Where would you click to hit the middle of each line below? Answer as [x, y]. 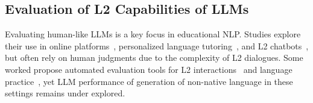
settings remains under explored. [65, 93]
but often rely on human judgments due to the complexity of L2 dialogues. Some [154, 58]
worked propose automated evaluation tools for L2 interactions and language [149, 69]
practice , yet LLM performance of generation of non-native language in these [149, 81]
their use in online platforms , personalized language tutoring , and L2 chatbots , [157, 45]
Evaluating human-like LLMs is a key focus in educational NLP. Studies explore [153, 34]
